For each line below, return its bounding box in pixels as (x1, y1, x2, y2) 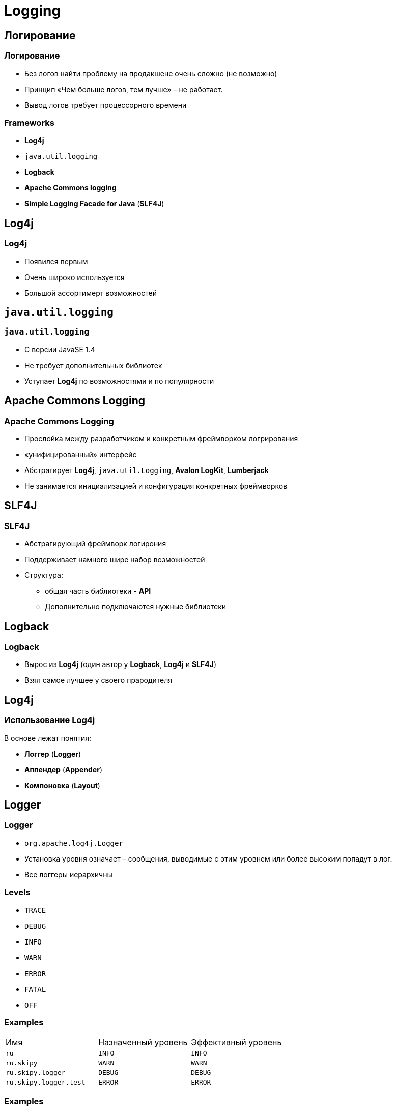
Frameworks (4, 117, 54, 128)
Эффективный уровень (191, 1037, 282, 1048)
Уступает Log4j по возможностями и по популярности (24, 376, 214, 385)
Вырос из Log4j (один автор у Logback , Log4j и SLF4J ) (24, 660, 216, 669)
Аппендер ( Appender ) (24, 765, 102, 774)
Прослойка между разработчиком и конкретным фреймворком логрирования (24, 434, 298, 443)
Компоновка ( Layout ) (24, 781, 100, 790)
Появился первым (24, 257, 88, 266)
